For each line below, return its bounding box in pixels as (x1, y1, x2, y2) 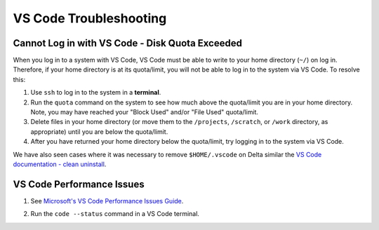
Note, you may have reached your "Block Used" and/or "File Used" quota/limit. (30, 108, 259, 116)
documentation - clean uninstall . (13, 160, 107, 168)
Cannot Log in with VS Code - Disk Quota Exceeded (13, 37, 242, 49)
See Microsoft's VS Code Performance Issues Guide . (30, 196, 184, 205)
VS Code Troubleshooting (13, 11, 167, 26)
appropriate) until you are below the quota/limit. (30, 127, 168, 136)
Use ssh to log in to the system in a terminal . (30, 88, 161, 97)
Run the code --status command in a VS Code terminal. (30, 210, 200, 218)
